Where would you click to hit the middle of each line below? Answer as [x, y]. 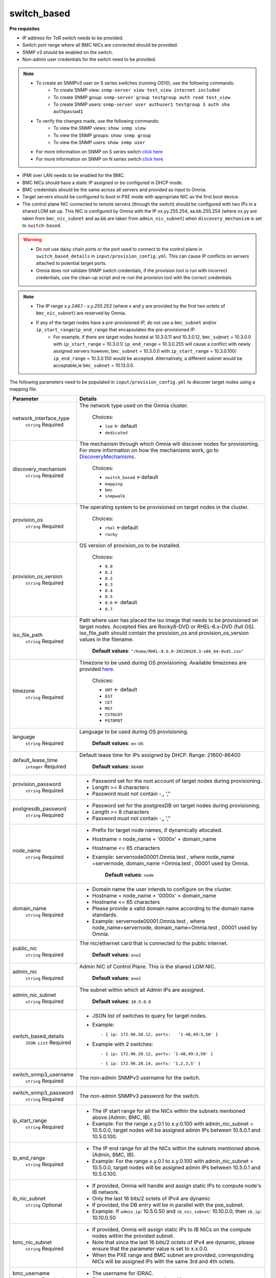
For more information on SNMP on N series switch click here [100, 159]
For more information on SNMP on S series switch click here [99, 152]
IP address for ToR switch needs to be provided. [73, 38]
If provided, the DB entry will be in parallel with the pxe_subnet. [168, 1205]
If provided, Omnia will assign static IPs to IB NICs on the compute [172, 1229]
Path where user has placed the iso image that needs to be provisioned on [169, 620]
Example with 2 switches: [123, 1044]
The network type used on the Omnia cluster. [134, 405]
